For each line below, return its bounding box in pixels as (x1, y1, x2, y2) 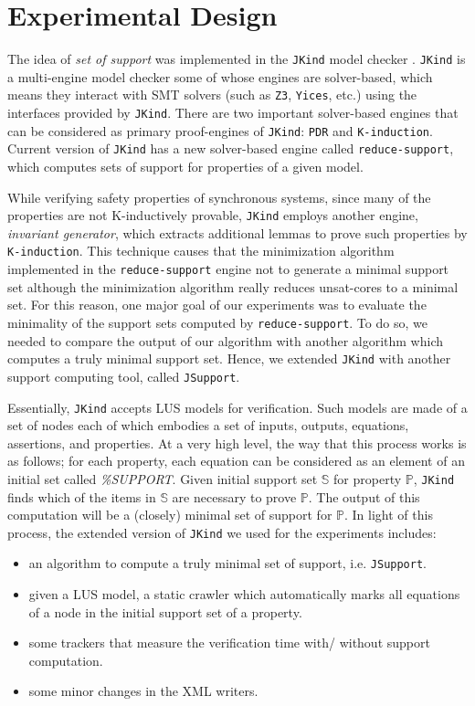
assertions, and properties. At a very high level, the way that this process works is (7, 433, 467, 452)
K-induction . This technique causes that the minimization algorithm (7, 241, 395, 260)
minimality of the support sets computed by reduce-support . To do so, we (7, 312, 427, 332)
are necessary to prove (172, 487, 297, 506)
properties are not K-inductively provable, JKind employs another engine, (7, 205, 418, 225)
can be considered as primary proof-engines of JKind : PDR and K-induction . (7, 121, 433, 140)
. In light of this (344, 505, 433, 524)
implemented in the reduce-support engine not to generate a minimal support (7, 259, 449, 279)
